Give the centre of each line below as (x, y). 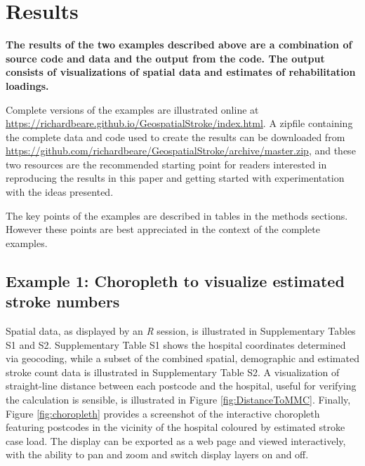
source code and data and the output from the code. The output (165, 58)
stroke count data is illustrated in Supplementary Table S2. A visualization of (173, 372)
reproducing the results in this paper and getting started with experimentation (175, 178)
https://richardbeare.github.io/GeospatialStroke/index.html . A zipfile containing (179, 123)
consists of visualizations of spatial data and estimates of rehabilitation (181, 72)
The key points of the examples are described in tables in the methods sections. (177, 215)
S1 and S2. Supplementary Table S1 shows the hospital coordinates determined (176, 344)
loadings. (27, 85)
